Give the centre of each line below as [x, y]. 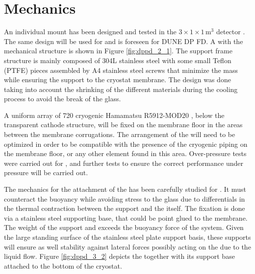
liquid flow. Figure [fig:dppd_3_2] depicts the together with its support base [119, 256]
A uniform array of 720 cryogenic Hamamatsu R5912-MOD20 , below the [114, 115]
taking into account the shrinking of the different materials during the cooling [121, 89]
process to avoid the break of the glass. [63, 99]
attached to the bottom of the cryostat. [63, 265]
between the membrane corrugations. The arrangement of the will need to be [120, 134]
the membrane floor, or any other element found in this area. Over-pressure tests [125, 153]
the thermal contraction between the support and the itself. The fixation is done [125, 208]
